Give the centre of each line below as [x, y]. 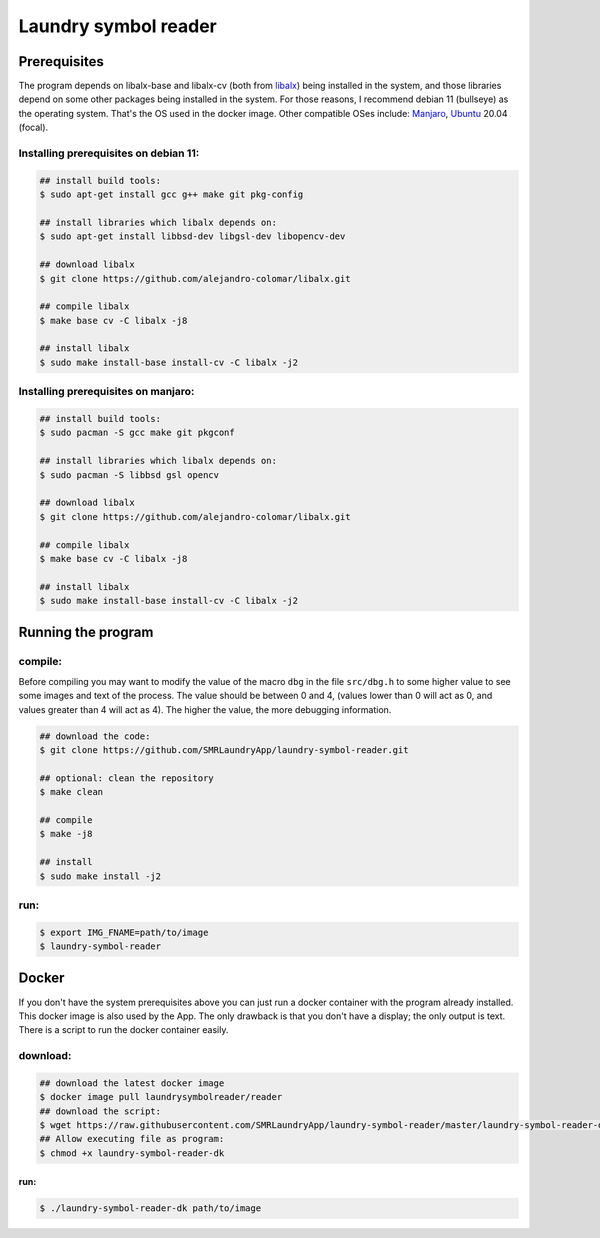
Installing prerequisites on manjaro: [106, 392]
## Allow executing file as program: [132, 1139]
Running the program [86, 632]
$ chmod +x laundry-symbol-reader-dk [132, 1153]
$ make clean [71, 792]
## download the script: [100, 1111]
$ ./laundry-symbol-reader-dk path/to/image [150, 1208]
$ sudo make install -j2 [100, 876]
